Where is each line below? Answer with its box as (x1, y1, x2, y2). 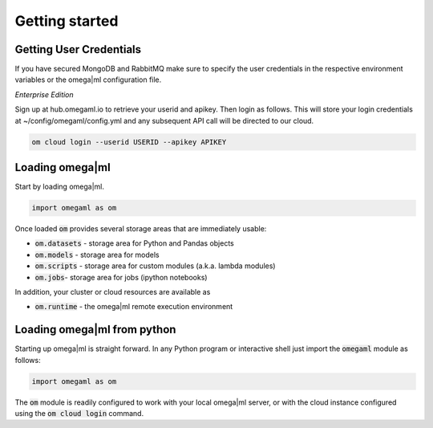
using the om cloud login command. (14, 409, 144, 418)
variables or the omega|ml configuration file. (14, 75, 162, 84)
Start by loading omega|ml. (14, 181, 104, 192)
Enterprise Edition (14, 89, 74, 100)
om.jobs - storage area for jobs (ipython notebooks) (34, 272, 208, 282)
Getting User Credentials (14, 43, 142, 56)
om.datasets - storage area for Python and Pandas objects (34, 238, 234, 248)
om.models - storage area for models (34, 250, 160, 259)
